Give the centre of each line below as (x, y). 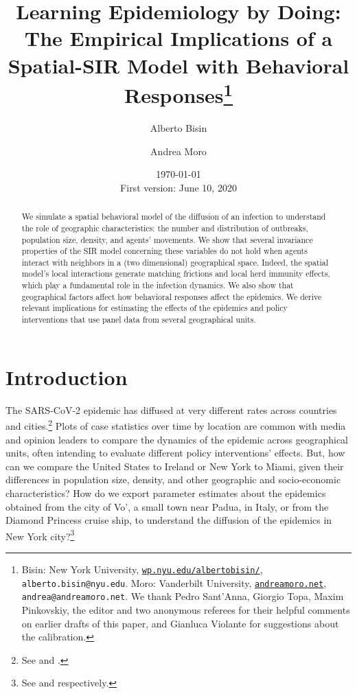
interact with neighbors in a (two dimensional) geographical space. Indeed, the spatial (175, 262)
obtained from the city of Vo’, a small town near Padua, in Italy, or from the (167, 506)
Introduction (67, 377)
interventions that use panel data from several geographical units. (139, 320)
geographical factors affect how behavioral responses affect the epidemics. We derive (172, 296)
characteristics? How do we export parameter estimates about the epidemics (166, 493)
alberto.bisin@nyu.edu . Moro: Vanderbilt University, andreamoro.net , (174, 582)
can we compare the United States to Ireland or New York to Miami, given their (175, 466)
